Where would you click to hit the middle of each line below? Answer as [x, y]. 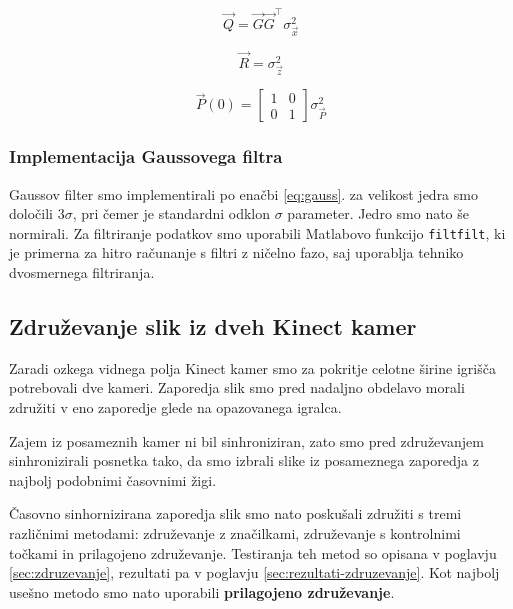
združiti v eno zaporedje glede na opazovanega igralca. [175, 407]
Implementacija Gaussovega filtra [146, 156]
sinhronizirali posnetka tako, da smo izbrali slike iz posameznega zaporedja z [244, 460]
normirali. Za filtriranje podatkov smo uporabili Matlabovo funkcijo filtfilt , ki [257, 232]
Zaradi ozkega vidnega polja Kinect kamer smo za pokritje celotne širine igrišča [252, 367]
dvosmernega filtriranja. [82, 272]
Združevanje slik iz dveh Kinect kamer [213, 326]
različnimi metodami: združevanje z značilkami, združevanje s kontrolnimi [235, 532]
